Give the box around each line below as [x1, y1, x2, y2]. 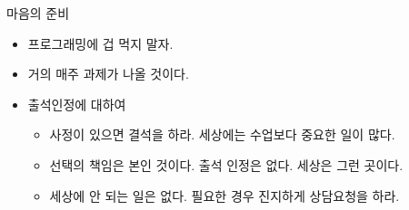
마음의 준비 [6, 4, 70, 22]
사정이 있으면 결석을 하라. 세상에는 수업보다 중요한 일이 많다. [49, 125, 395, 144]
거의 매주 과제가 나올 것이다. [27, 64, 189, 83]
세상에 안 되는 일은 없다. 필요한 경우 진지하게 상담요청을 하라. [49, 186, 400, 205]
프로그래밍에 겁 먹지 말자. [27, 33, 174, 52]
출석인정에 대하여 [27, 94, 126, 113]
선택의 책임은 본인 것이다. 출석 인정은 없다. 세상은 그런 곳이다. [49, 155, 404, 174]
